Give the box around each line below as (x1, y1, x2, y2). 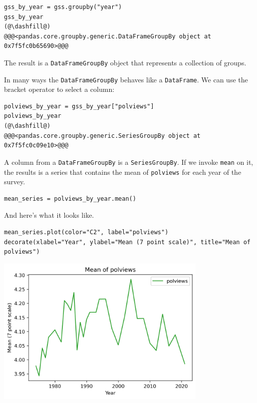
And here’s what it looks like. (4, 210, 94, 220)
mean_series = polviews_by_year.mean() (4, 195, 136, 202)
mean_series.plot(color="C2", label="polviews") (4, 228, 169, 236)
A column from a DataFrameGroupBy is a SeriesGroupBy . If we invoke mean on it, (4, 156, 254, 167)
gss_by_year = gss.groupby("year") (4, 3, 122, 10)
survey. (4, 176, 25, 187)
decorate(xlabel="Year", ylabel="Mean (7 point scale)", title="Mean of (4, 238, 251, 246)
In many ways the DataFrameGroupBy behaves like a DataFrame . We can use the (4, 74, 248, 84)
